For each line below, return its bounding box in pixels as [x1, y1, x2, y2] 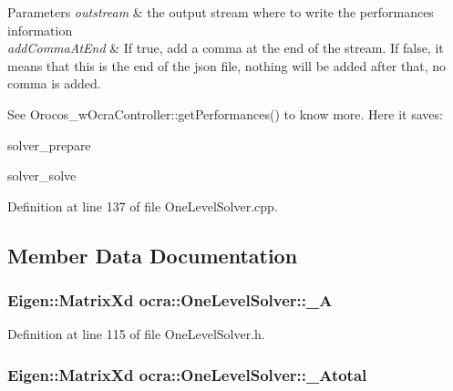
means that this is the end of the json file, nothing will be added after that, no [7, 56, 447, 75]
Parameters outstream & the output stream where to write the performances [7, 3, 434, 21]
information [7, 20, 73, 39]
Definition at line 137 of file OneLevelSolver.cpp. [7, 196, 278, 215]
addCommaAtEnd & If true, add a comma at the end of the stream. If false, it [7, 38, 444, 57]
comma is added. [7, 74, 101, 93]
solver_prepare [7, 135, 91, 154]
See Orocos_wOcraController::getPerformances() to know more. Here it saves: [7, 104, 443, 123]
